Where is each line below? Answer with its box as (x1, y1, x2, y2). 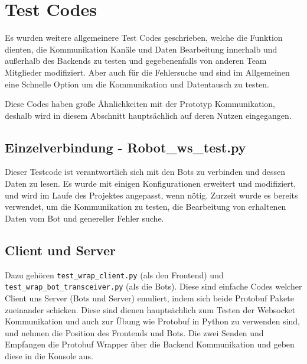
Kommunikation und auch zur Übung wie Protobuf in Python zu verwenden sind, (5, 315, 300, 327)
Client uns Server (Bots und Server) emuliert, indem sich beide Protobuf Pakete (5, 291, 294, 304)
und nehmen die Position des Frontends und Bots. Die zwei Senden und (5, 326, 264, 339)
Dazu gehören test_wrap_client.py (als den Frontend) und (5, 268, 224, 281)
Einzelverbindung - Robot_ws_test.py (5, 138, 246, 156)
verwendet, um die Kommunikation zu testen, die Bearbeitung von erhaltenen (5, 200, 286, 213)
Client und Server (5, 240, 116, 259)
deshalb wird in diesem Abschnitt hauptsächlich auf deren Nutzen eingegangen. (5, 109, 292, 121)
